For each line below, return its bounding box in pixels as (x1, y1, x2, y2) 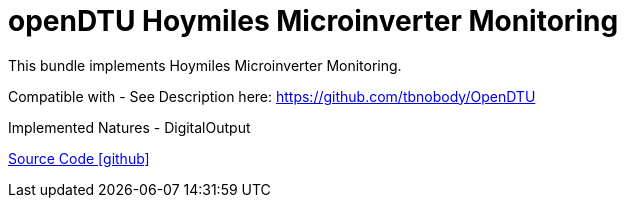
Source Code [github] (8, 149, 150, 167)
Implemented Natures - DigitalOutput (8, 118, 251, 136)
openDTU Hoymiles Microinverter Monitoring (8, 4, 619, 38)
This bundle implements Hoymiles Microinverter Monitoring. (8, 56, 402, 74)
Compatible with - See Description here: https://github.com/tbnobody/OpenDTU (8, 87, 536, 105)
